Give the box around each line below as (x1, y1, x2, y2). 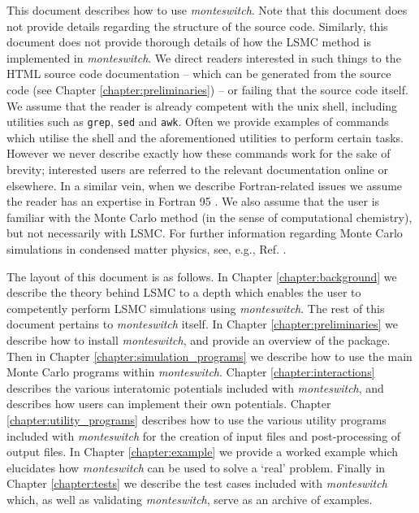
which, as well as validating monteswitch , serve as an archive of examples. (6, 490, 373, 507)
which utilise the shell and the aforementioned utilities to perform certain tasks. (6, 128, 404, 146)
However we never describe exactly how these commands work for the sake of (6, 145, 391, 162)
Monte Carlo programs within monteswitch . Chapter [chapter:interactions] (6, 363, 375, 380)
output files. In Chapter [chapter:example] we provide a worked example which (6, 443, 399, 460)
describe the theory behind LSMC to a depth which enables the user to (6, 284, 361, 301)
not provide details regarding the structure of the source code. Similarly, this (6, 17, 388, 34)
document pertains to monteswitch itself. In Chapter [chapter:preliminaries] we (6, 315, 398, 333)
